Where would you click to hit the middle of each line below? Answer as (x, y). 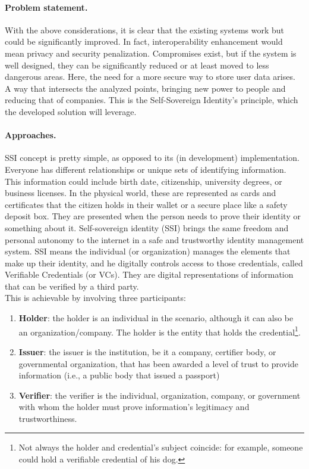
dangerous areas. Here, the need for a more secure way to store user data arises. (150, 77)
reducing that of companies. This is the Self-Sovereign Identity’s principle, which (152, 100)
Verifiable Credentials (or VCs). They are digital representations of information (149, 274)
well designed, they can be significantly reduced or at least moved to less (137, 65)
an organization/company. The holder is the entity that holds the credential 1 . (160, 331)
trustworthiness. (48, 418)
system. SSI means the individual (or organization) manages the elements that (148, 251)
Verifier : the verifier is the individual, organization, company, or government (160, 395)
